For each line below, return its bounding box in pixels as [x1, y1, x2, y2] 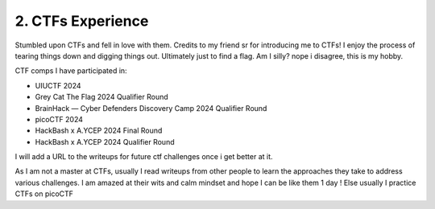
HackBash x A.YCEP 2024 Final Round [35, 125, 163, 136]
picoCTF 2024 [35, 114, 84, 124]
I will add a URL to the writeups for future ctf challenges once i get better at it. [14, 152, 273, 162]
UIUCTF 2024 [35, 80, 81, 90]
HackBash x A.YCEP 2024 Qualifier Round [35, 137, 175, 146]
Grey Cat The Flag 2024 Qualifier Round [35, 92, 168, 102]
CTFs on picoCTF [14, 189, 74, 199]
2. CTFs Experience [14, 12, 149, 30]
